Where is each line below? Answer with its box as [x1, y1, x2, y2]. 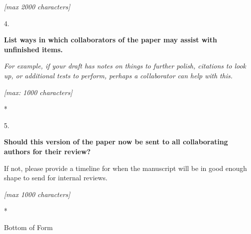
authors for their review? [4, 146, 91, 156]
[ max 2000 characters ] [4, 1, 70, 11]
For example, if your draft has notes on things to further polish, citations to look [4, 61, 246, 71]
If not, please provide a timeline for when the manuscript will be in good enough [4, 163, 247, 173]
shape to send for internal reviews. [4, 172, 108, 183]
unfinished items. [4, 44, 63, 54]
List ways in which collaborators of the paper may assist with [4, 34, 218, 45]
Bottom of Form [4, 222, 53, 232]
